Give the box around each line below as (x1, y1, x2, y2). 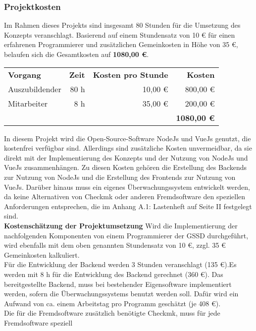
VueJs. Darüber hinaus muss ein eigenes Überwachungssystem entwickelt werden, (4, 181, 250, 192)
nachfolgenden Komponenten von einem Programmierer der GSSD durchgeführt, (4, 230, 249, 240)
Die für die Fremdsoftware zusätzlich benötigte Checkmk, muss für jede (4, 308, 220, 318)
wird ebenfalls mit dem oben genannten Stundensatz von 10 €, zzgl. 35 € (4, 240, 226, 250)
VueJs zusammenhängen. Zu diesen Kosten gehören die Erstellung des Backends (4, 162, 247, 172)
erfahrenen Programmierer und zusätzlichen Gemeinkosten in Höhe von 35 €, (4, 39, 238, 50)
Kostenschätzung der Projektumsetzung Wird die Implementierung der (4, 220, 238, 230)
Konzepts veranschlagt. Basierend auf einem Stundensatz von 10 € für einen (4, 29, 235, 40)
